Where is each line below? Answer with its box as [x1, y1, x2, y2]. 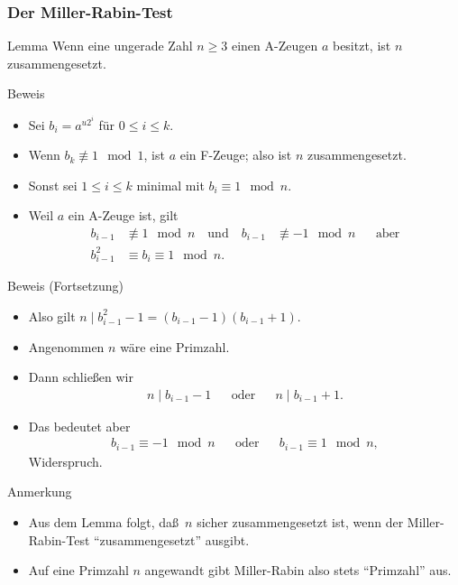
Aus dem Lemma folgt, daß [28, 512, 179, 531]
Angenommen [28, 337, 105, 356]
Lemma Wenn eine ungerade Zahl [7, 36, 193, 55]
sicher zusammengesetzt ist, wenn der [197, 512, 404, 531]
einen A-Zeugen [231, 36, 318, 55]
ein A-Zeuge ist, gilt [68, 206, 179, 225]
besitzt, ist [332, 36, 391, 55]
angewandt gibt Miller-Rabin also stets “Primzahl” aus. [144, 561, 452, 580]
